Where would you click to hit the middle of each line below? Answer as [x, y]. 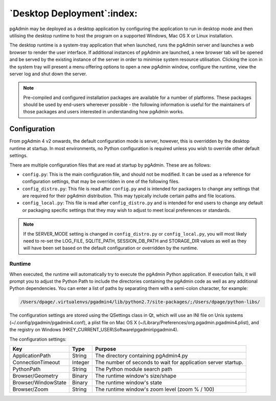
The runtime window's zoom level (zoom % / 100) [155, 389]
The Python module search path [134, 369]
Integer [81, 362]
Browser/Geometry [36, 375]
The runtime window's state [128, 383]
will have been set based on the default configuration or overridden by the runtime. [111, 248]
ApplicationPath [32, 355]
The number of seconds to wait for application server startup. [169, 362]
